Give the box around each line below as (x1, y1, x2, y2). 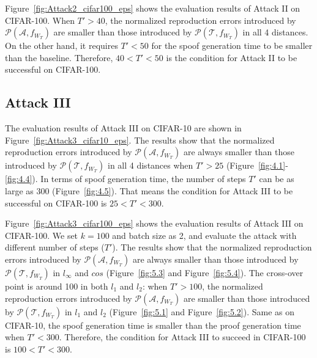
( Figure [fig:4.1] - (226, 159, 288, 172)
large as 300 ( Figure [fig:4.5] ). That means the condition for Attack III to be (5, 184, 293, 197)
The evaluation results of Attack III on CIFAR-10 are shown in (5, 122, 242, 134)
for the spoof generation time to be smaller (151, 39, 313, 52)
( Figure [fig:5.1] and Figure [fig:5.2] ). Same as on (109, 305, 295, 318)
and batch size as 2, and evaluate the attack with (112, 228, 297, 241)
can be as (259, 172, 294, 185)
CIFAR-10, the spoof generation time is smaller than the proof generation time (5, 318, 301, 331)
